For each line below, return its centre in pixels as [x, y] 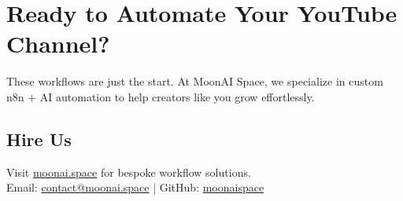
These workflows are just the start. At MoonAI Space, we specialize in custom [195, 81]
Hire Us [39, 139]
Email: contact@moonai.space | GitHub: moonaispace [135, 187]
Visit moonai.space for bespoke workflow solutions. [129, 172]
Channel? [58, 44]
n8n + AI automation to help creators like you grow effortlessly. [161, 96]
